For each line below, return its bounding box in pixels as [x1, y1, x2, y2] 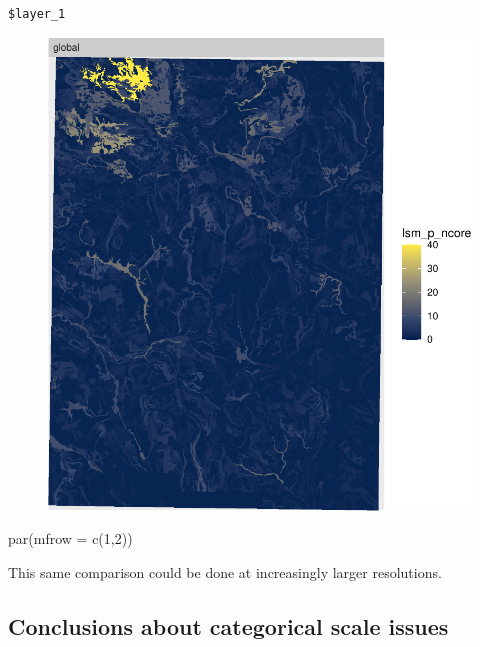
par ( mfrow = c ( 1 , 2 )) [8, 528, 133, 549]
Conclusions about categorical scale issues [8, 610, 449, 641]
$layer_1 [8, 7, 66, 21]
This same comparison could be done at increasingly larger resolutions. [8, 561, 442, 582]
